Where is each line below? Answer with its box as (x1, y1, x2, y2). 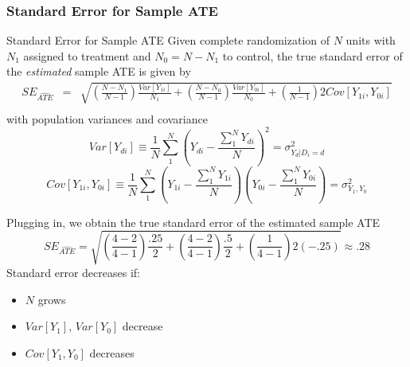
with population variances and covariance (6, 110, 208, 127)
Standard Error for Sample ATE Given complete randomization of (6, 32, 330, 49)
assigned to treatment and (23, 47, 151, 64)
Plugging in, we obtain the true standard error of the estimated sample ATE (6, 213, 381, 230)
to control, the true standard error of (222, 47, 403, 64)
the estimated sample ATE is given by (6, 63, 191, 80)
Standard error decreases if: (6, 264, 140, 280)
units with (346, 32, 396, 49)
